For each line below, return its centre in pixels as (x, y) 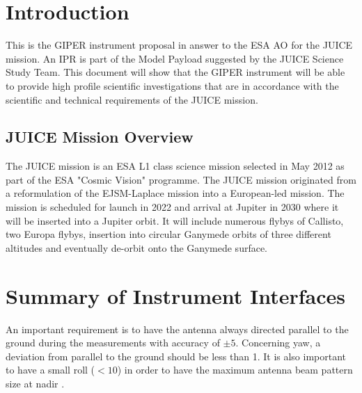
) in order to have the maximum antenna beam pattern (235, 370)
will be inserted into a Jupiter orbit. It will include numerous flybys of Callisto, (175, 220)
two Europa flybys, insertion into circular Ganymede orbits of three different (168, 234)
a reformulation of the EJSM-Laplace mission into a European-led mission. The (175, 193)
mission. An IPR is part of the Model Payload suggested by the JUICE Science (175, 58)
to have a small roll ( (50, 370)
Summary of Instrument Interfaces (176, 295)
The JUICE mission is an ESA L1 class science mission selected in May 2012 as (175, 166)
